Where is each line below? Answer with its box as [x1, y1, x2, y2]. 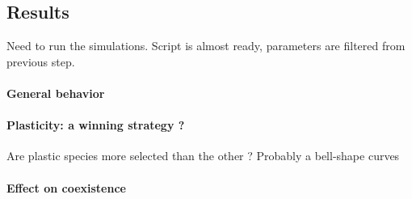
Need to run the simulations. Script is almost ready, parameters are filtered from [6, 37, 406, 54]
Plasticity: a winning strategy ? [6, 116, 185, 133]
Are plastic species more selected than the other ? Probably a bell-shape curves [6, 147, 400, 164]
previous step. [6, 53, 75, 70]
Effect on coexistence [6, 179, 126, 196]
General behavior [6, 84, 105, 101]
